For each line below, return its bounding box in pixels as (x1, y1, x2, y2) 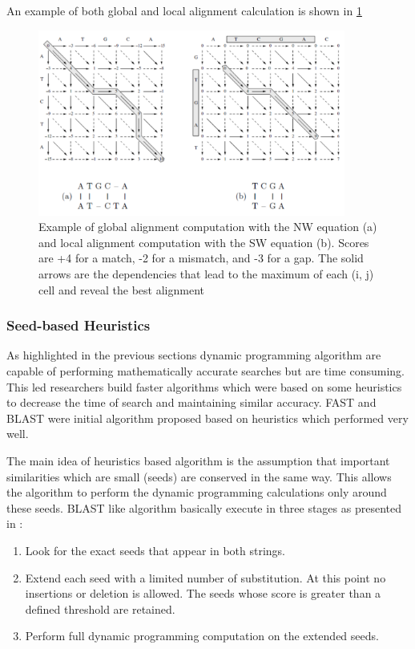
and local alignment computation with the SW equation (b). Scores (38, 233, 369, 250)
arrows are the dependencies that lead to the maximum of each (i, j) (38, 266, 374, 282)
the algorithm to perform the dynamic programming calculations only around (6, 484, 387, 501)
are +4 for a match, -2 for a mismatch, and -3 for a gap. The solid (38, 249, 364, 266)
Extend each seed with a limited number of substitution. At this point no (25, 569, 386, 586)
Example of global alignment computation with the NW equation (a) (38, 218, 377, 235)
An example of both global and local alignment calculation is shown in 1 (6, 2, 362, 18)
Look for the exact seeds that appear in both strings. (25, 542, 285, 558)
